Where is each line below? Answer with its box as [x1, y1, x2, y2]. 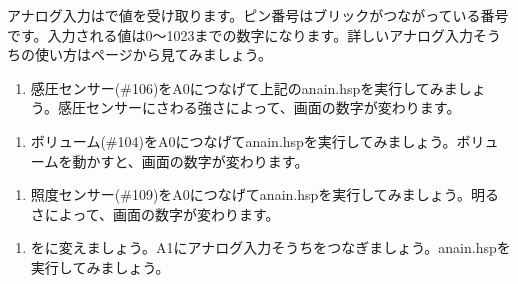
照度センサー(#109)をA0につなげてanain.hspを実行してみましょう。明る [30, 184, 500, 205]
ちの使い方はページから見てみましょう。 [7, 44, 272, 65]
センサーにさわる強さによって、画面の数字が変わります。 [85, 97, 461, 118]
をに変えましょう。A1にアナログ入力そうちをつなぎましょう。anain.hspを [30, 237, 511, 258]
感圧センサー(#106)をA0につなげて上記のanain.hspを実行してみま [30, 77, 458, 98]
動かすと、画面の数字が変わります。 [72, 150, 309, 171]
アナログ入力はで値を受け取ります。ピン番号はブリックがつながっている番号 [7, 5, 509, 25]
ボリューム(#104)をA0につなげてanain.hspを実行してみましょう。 [30, 130, 457, 151]
